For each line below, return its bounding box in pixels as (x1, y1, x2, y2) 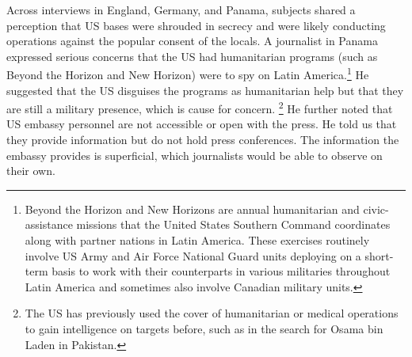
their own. (6, 162, 55, 179)
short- (364, 247, 394, 264)
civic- (363, 200, 389, 217)
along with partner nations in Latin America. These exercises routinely (25, 232, 370, 249)
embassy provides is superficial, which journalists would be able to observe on (6, 146, 383, 163)
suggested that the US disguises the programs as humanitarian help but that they (6, 82, 404, 98)
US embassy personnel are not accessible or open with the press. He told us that (6, 116, 397, 132)
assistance (25, 216, 73, 233)
